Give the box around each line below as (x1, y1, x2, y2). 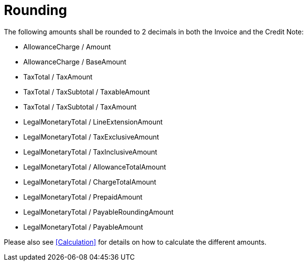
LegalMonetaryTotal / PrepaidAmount (23, 192, 143, 201)
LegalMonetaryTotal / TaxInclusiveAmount (23, 147, 157, 156)
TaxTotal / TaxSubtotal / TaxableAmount (23, 87, 150, 96)
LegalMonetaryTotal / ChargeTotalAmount (23, 177, 156, 186)
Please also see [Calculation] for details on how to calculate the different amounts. (4, 237, 267, 246)
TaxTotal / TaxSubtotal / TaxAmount (23, 102, 137, 111)
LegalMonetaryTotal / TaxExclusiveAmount (23, 132, 159, 141)
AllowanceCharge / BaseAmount (23, 57, 126, 66)
